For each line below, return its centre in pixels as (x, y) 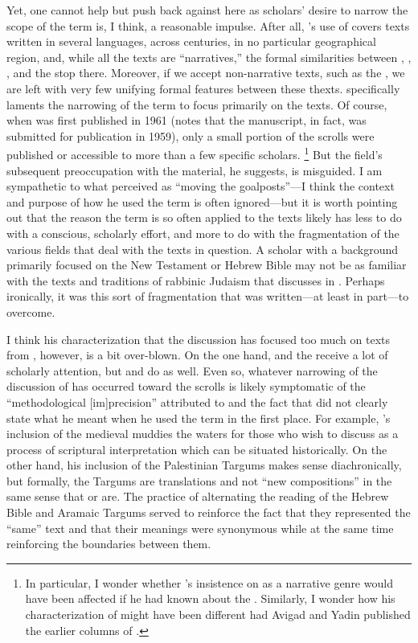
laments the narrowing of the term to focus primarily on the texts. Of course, (197, 104)
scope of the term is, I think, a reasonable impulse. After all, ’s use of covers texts (208, 25)
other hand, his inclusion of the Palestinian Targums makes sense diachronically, (204, 465)
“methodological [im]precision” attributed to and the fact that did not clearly (197, 401)
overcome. (31, 311)
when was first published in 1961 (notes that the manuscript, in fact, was (186, 120)
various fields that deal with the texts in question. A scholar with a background (203, 249)
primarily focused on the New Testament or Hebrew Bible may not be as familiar (207, 265)
